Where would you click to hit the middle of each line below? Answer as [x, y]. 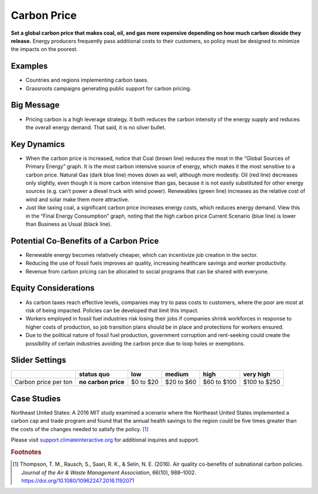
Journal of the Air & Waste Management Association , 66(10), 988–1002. [109, 472]
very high [257, 375]
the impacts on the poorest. [44, 49]
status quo [95, 375]
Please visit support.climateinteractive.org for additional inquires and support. [105, 440]
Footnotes [26, 452]
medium [177, 375]
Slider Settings [39, 360]
